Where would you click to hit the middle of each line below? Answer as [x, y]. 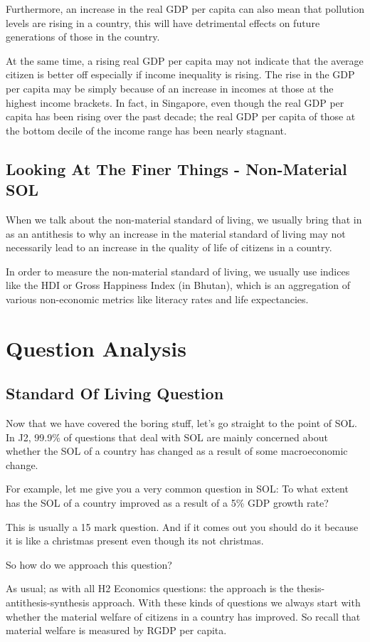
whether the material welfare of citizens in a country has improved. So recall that [183, 616]
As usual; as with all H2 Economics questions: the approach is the [150, 588]
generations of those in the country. [83, 37]
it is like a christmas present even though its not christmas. [135, 541]
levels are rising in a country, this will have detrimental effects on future [163, 22]
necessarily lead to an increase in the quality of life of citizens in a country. [169, 247]
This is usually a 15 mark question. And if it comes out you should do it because [182, 526]
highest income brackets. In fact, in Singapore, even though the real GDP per [175, 102]
